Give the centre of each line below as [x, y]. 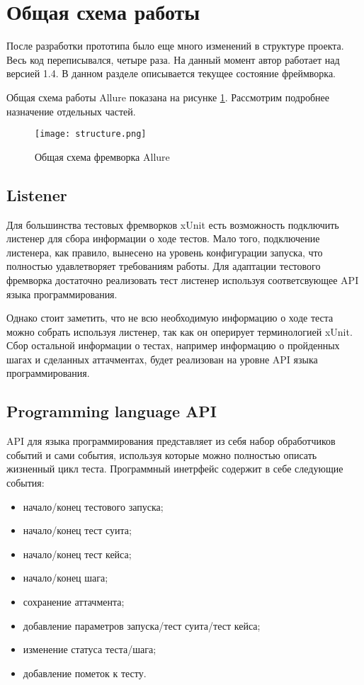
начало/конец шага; [66, 578]
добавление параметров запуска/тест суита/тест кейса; [142, 625]
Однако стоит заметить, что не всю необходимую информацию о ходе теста [170, 318]
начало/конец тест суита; [77, 530]
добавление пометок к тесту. [85, 673]
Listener [37, 194]
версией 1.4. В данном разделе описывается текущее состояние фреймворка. [171, 73]
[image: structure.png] [91, 134]
